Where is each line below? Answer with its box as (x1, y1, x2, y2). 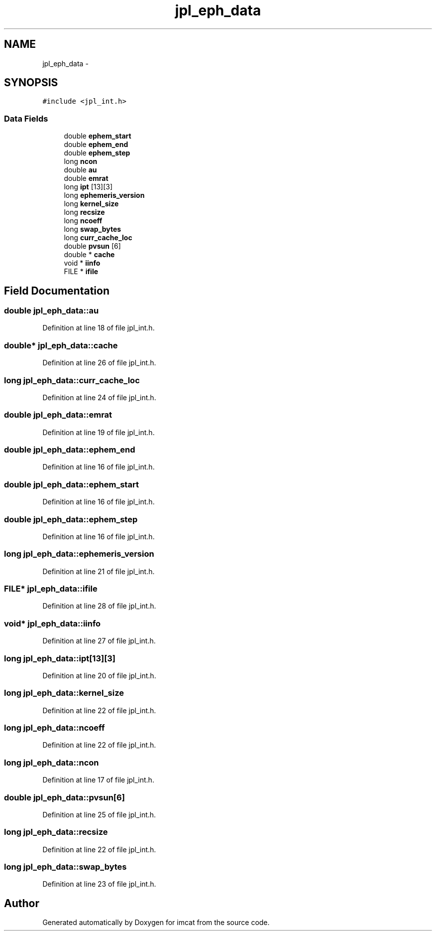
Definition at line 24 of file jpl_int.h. (42, 393, 156, 402)
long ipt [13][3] (64, 182, 113, 191)
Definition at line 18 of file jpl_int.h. (42, 323, 155, 332)
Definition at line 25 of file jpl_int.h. (42, 810, 156, 819)
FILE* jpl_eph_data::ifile (4, 584, 98, 594)
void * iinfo (64, 259, 101, 268)
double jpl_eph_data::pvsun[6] (4, 792, 125, 802)
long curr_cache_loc (64, 233, 132, 242)
